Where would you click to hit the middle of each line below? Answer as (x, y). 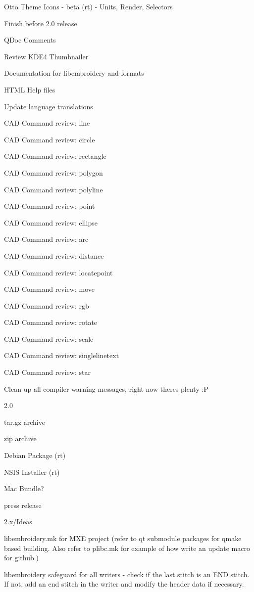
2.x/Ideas (18, 522)
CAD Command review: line (47, 123)
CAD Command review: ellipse (51, 222)
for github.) (22, 558)
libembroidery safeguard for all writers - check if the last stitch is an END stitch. (127, 574)
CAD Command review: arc (46, 239)
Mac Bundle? (24, 488)
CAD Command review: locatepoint (58, 272)
